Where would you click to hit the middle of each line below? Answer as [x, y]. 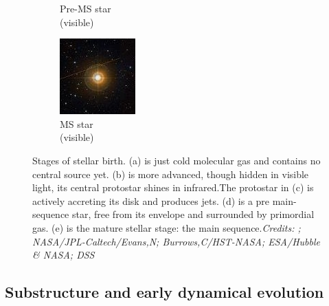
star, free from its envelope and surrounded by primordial [193, 214]
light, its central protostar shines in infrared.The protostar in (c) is [173, 187]
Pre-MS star [86, 8]
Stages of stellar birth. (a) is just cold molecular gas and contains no [177, 160]
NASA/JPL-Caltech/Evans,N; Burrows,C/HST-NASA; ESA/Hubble [176, 241]
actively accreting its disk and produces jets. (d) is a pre [151, 200]
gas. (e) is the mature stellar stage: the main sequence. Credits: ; [167, 227]
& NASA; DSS [64, 255]
